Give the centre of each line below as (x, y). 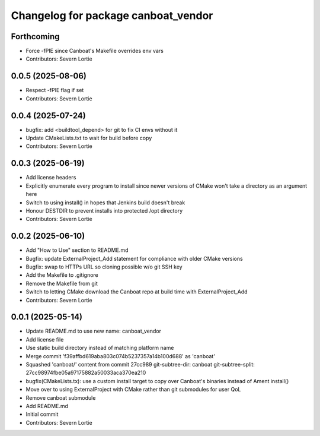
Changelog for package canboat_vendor (112, 15)
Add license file (45, 339)
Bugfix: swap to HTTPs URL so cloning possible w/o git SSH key (104, 267)
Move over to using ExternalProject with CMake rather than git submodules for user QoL (133, 390)
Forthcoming (35, 37)
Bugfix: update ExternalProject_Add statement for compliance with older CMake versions (134, 258)
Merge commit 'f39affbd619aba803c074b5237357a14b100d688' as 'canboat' (121, 356)
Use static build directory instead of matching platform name (100, 348)
